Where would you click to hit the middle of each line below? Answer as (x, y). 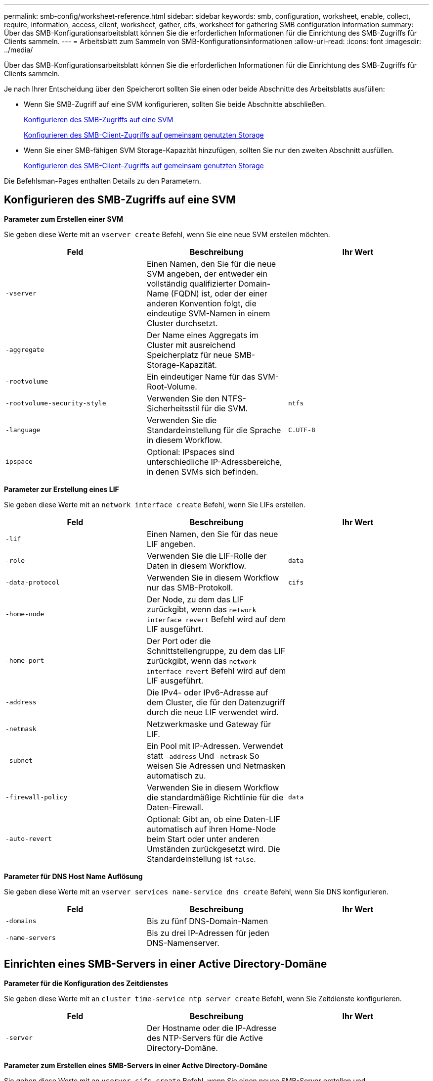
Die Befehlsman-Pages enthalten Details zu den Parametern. (103, 181)
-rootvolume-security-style (56, 403)
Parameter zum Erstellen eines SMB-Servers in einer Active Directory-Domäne (136, 1065)
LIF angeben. (171, 544)
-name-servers (31, 938)
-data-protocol (33, 583)
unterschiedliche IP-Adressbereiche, (214, 462)
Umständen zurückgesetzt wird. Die (213, 849)
